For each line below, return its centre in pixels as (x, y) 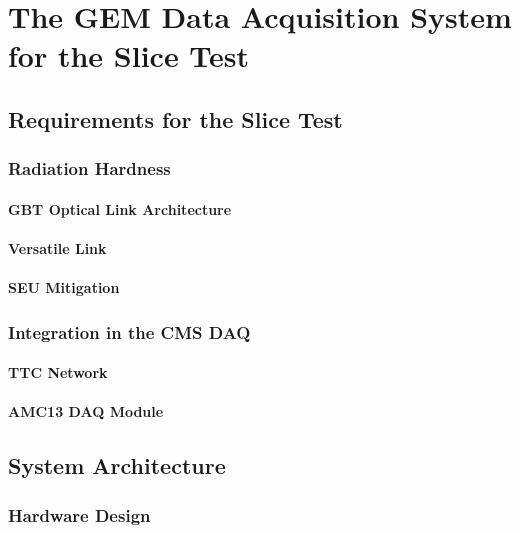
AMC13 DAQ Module (86, 411)
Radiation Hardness (89, 168)
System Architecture (117, 465)
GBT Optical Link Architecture (120, 208)
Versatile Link (57, 247)
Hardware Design (79, 514)
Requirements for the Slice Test (175, 118)
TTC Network (58, 372)
